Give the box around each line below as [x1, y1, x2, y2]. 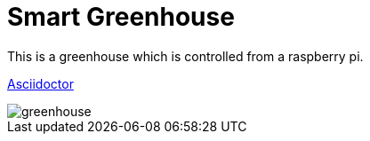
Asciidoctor [7, 75, 74, 91]
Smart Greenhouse [7, 2, 235, 32]
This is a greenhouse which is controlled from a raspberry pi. [7, 48, 364, 64]
